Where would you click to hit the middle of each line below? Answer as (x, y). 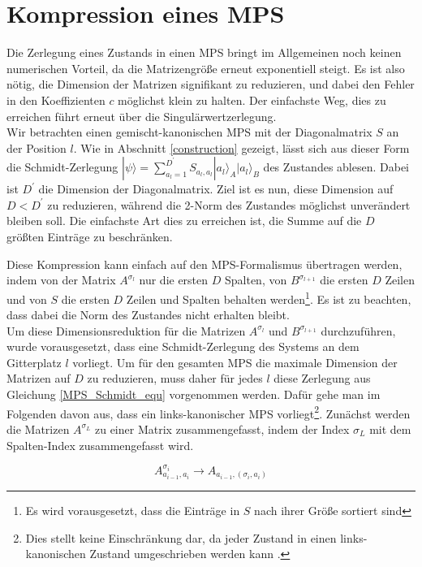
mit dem (390, 428)
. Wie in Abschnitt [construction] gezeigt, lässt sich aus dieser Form (241, 147)
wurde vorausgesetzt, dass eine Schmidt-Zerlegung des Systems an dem (183, 346)
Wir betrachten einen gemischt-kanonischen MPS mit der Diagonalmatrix (189, 132)
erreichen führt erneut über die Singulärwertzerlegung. (142, 116)
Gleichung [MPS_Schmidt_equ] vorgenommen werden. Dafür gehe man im (194, 394)
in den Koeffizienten (56, 100)
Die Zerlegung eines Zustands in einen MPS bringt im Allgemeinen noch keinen (204, 52)
